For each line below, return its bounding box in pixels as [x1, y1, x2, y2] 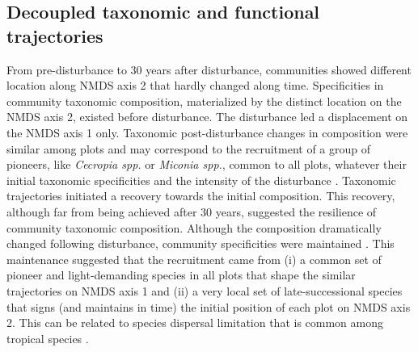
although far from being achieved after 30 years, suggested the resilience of [6, 203, 377, 220]
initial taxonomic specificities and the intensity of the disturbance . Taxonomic [6, 171, 396, 188]
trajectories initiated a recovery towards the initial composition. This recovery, [6, 187, 395, 204]
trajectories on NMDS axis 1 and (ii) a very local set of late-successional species [6, 282, 403, 299]
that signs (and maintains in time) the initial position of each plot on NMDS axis [6, 298, 411, 315]
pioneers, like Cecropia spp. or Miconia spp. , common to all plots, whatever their [6, 156, 407, 173]
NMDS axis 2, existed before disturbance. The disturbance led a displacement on [6, 108, 408, 125]
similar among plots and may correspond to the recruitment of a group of [6, 140, 371, 157]
